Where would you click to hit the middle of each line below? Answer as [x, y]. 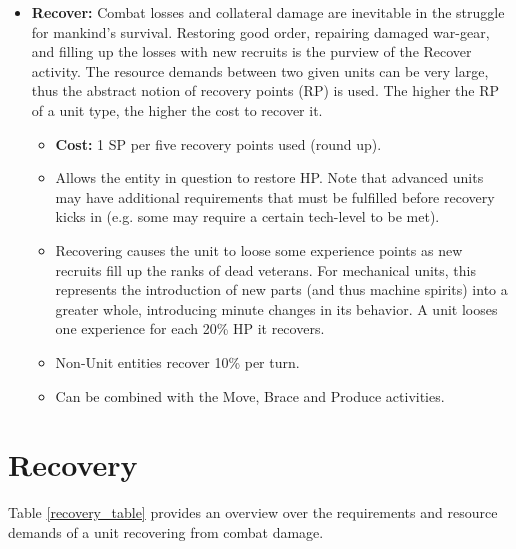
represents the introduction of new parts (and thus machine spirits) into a [281, 289]
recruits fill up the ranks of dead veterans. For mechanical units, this [265, 269]
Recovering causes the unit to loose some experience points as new [259, 249]
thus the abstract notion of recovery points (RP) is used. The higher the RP [265, 90]
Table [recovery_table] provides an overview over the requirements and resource [253, 512]
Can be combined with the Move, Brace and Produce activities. [250, 395]
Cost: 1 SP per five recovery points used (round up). [218, 143]
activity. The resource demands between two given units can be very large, [260, 70]
